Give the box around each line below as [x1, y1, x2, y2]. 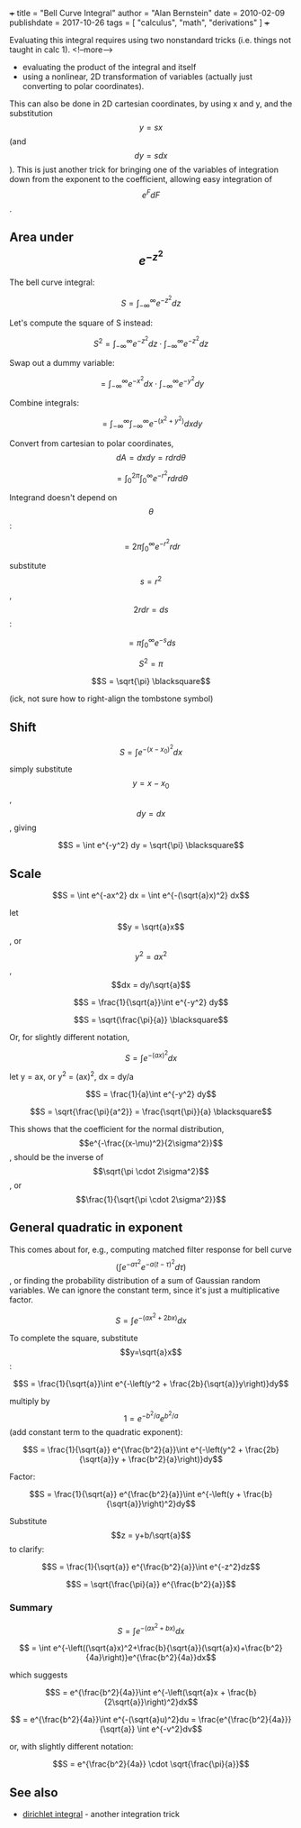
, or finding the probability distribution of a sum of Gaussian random [9, 1275, 261, 1286]
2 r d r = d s [133, 604, 169, 616]
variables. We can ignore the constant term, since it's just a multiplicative [9, 1284, 280, 1296]
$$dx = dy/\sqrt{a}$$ [111, 979, 191, 990]
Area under [9, 230, 75, 245]
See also [9, 1785, 58, 1800]
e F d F [142, 188, 160, 200]
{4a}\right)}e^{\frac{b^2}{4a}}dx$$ [85, 1652, 217, 1663]
